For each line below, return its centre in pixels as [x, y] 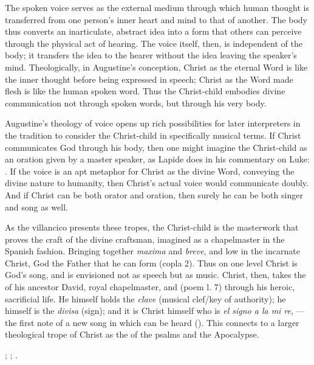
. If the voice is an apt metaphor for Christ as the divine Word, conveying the [150, 171]
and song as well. [36, 207]
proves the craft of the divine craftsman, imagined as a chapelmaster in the [145, 239]
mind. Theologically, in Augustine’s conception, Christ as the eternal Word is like [156, 67]
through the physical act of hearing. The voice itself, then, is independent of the [154, 43]
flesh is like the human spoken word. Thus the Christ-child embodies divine [145, 91]
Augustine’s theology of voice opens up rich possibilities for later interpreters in [153, 123]
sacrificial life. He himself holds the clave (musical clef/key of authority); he [145, 298]
